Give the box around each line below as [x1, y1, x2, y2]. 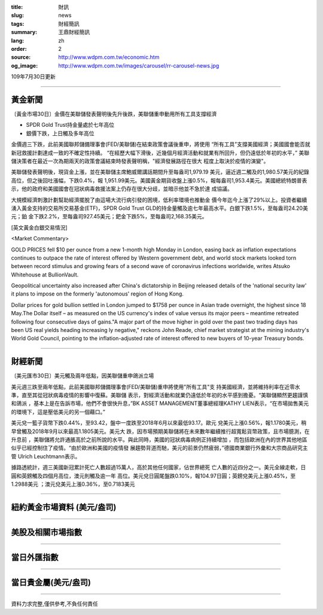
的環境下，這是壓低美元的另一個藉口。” [11, 408, 106, 415]
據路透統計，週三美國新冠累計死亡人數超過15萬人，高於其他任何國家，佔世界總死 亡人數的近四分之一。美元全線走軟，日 [11, 464, 306, 471]
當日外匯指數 [11, 552, 59, 562]
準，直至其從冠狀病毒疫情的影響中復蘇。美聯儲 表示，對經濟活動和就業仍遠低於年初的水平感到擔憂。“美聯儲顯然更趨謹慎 [11, 392, 309, 399]
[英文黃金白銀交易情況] [11, 224, 68, 231]
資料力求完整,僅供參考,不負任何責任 [11, 600, 99, 607]
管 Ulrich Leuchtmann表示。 [11, 452, 81, 460]
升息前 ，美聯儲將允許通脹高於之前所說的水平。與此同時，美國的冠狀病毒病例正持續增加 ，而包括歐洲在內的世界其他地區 [11, 436, 307, 443]
